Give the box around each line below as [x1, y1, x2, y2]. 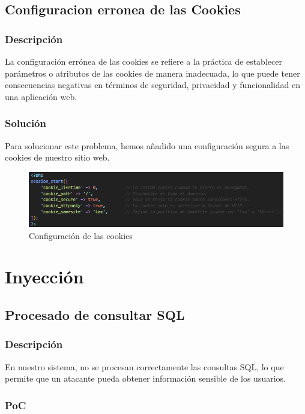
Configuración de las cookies [29, 229, 133, 241]
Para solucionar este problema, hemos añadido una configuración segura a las [5, 139, 289, 152]
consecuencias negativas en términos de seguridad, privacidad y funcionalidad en [5, 78, 301, 91]
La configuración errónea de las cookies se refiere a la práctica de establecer [5, 55, 282, 67]
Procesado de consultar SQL [5, 306, 185, 324]
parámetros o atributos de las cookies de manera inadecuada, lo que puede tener [5, 67, 300, 79]
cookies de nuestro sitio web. [5, 151, 110, 164]
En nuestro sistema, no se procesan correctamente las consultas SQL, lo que [5, 360, 284, 373]
